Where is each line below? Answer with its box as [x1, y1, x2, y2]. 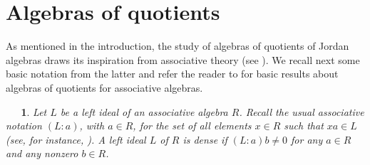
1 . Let [21, 104, 47, 119]
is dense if [183, 132, 227, 147]
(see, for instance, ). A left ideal [6, 132, 146, 147]
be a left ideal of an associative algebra [60, 104, 228, 119]
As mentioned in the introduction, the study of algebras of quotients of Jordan [6, 38, 349, 53]
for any [291, 132, 323, 147]
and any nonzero [6, 146, 78, 161]
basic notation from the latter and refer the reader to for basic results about [6, 66, 339, 81]
